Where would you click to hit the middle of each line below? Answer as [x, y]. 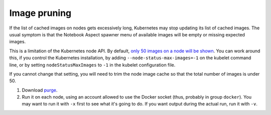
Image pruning [40, 13]
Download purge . [40, 90]
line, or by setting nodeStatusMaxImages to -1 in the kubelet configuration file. [92, 65]
